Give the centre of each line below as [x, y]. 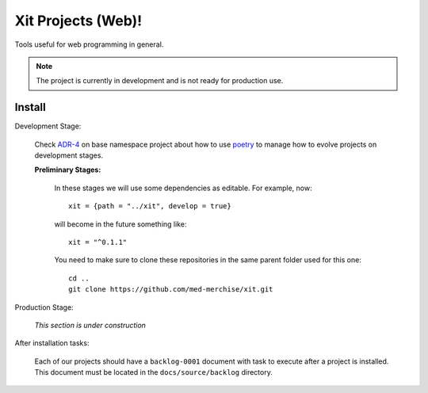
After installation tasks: [52, 343]
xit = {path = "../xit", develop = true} [150, 206]
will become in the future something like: [120, 224]
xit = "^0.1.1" [98, 242]
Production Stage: [44, 307]
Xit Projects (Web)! [78, 21]
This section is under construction [90, 325]
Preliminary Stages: [68, 170]
